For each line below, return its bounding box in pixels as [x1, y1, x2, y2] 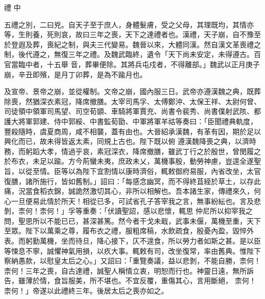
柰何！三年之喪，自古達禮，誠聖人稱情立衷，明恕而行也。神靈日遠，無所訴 [4, 265, 254, 276]
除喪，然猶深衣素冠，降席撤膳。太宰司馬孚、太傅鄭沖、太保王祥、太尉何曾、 [4, 96, 261, 106]
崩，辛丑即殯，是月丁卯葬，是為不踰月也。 [4, 69, 147, 79]
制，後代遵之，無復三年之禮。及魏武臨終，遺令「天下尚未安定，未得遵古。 [4, 49, 254, 59]
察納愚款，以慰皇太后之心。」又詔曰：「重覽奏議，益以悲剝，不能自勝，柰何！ [4, 255, 261, 266]
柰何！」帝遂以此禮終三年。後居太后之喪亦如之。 [4, 285, 168, 296]
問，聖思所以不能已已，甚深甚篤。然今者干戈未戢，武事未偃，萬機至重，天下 [4, 215, 261, 226]
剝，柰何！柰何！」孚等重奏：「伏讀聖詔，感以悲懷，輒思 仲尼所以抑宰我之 [4, 205, 253, 216]
